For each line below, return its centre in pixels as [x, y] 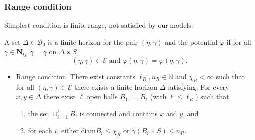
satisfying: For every [198, 87]
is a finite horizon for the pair [93, 41]
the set [38, 113]
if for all [239, 41]
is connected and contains [118, 113]
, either [68, 130]
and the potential [191, 41]
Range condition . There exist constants [76, 76]
